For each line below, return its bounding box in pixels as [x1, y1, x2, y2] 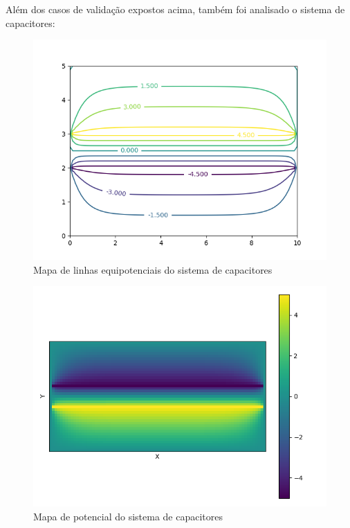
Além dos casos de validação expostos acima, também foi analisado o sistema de [6, 2, 345, 16]
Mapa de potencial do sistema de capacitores [33, 509, 223, 523]
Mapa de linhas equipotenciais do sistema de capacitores [33, 262, 273, 276]
